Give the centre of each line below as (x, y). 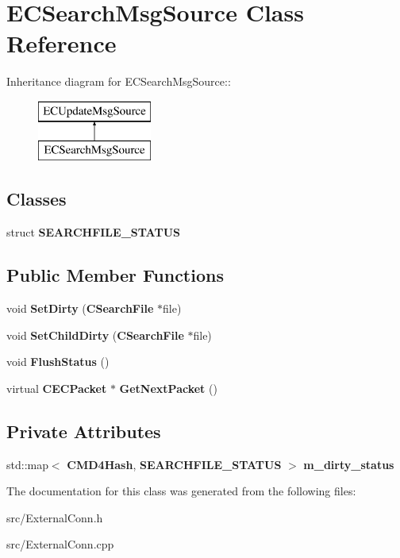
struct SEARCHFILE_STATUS (93, 232)
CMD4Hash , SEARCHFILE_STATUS (174, 464)
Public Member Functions (115, 275)
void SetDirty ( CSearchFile (80, 308)
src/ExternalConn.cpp (60, 544)
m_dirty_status (349, 464)
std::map (27, 464)
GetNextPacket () (168, 388)
